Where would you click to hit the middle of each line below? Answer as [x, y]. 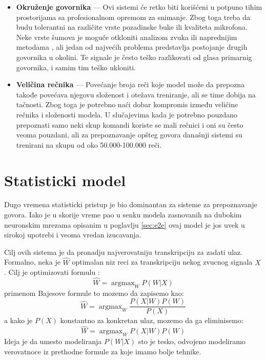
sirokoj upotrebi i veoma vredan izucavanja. [73, 235]
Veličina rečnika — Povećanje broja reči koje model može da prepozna [130, 84]
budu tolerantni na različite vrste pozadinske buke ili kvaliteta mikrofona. [132, 27]
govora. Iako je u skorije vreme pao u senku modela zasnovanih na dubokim [123, 215]
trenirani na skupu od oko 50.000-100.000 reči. [89, 144]
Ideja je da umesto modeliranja [53, 341]
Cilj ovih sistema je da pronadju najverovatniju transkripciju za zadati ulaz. [124, 252]
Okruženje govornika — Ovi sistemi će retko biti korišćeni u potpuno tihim [139, 7]
